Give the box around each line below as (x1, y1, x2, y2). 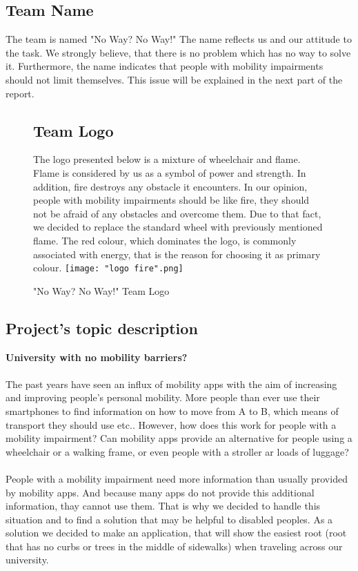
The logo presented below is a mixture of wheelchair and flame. (33, 152, 301, 166)
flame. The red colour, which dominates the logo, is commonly (33, 233, 297, 247)
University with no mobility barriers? (6, 349, 188, 364)
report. (6, 86, 34, 100)
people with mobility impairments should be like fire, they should (33, 193, 310, 207)
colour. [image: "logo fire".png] (33, 260, 183, 275)
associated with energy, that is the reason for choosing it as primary (33, 246, 321, 261)
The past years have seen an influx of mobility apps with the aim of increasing (6, 376, 337, 391)
